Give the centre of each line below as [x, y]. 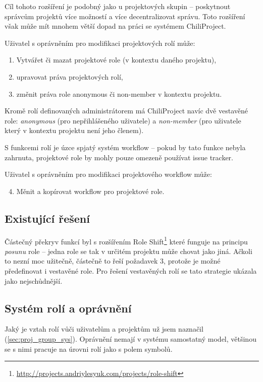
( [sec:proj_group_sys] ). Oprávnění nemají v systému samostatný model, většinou [130, 338]
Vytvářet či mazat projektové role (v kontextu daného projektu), [116, 60]
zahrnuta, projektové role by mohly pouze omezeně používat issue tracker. [119, 157]
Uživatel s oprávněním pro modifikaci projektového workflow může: [108, 174]
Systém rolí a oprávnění [68, 308]
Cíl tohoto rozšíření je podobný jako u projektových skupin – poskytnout [118, 6]
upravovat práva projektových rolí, [70, 76]
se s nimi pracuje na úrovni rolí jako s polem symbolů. [89, 348]
